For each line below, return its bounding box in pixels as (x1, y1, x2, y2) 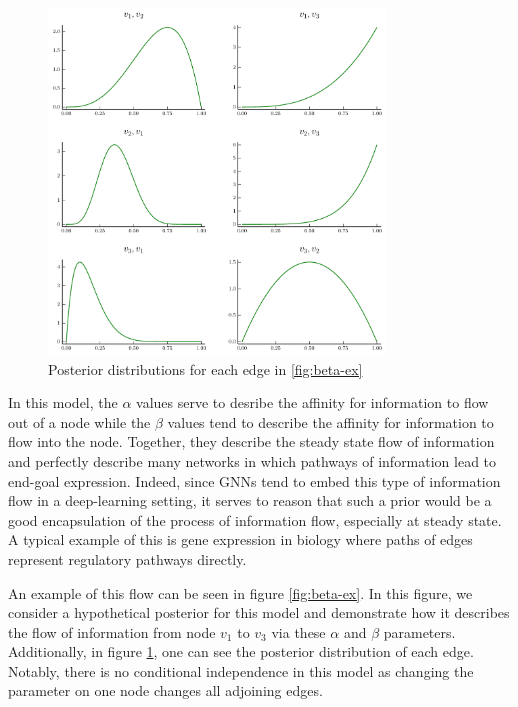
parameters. (383, 621, 456, 642)
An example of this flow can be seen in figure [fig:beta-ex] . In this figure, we (8, 582, 473, 603)
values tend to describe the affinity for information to (167, 411, 494, 432)
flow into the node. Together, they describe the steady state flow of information (8, 431, 495, 452)
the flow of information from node (8, 621, 216, 642)
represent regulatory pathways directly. (8, 548, 247, 569)
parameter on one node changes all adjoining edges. (8, 680, 323, 701)
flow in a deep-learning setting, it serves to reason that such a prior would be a (8, 490, 492, 511)
